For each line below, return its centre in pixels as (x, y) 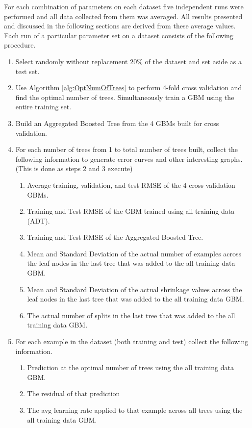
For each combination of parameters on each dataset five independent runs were (124, 6)
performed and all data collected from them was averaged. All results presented (123, 16)
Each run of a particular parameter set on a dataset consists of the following (119, 35)
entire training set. (43, 107)
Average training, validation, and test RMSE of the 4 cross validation (131, 185)
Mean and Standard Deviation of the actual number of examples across (134, 253)
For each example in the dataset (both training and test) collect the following (132, 341)
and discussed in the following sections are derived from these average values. (120, 26)
